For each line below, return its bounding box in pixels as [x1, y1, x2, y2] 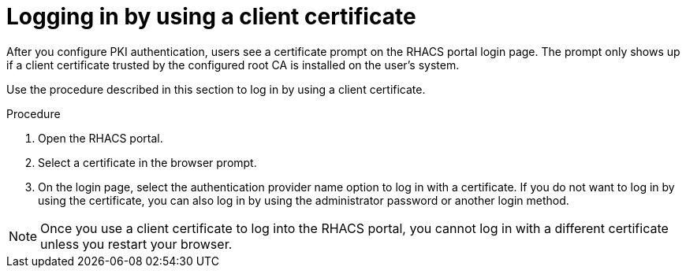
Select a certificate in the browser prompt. [38, 155, 257, 169]
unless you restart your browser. [40, 235, 233, 252]
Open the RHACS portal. [38, 131, 163, 145]
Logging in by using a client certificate [6, 3, 416, 30]
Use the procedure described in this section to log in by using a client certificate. [6, 82, 426, 96]
